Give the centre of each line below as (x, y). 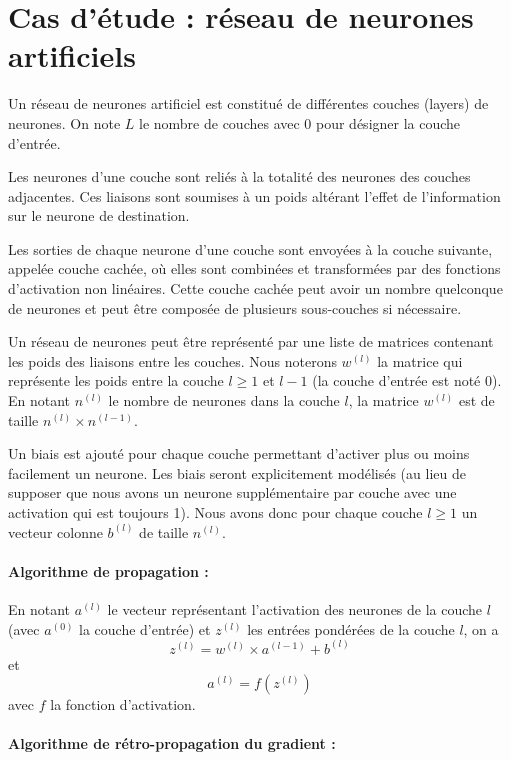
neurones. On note (64, 122)
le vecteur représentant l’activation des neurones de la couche (295, 608)
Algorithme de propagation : (108, 570)
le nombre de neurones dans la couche (224, 400)
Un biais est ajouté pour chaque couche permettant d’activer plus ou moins (239, 453)
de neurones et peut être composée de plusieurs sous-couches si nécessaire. (235, 307)
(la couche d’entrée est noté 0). (407, 380)
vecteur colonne (55, 531)
